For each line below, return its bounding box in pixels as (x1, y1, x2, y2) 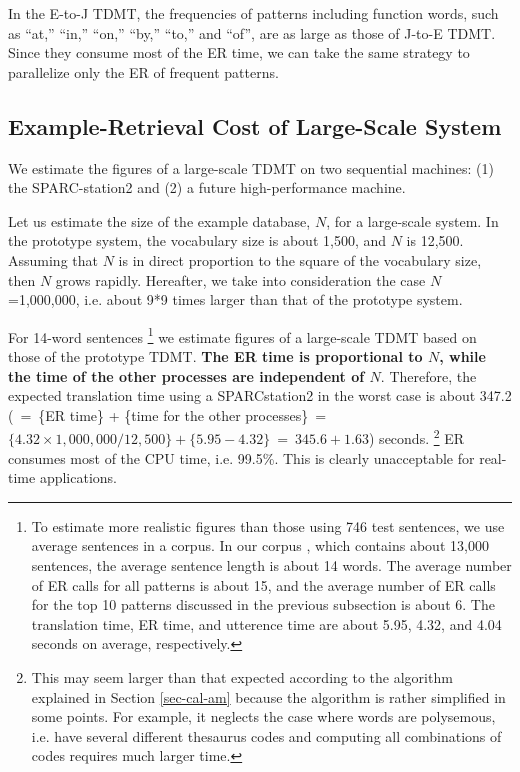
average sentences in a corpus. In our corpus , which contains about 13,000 (31, 535, 489, 556)
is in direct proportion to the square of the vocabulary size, (118, 249, 482, 270)
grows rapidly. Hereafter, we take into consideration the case (55, 269, 426, 290)
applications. (39, 467, 117, 488)
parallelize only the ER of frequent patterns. (8, 61, 279, 82)
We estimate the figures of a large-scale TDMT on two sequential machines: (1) (8, 157, 494, 178)
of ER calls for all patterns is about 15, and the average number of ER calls (31, 574, 496, 595)
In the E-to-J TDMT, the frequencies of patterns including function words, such (8, 3, 499, 23)
